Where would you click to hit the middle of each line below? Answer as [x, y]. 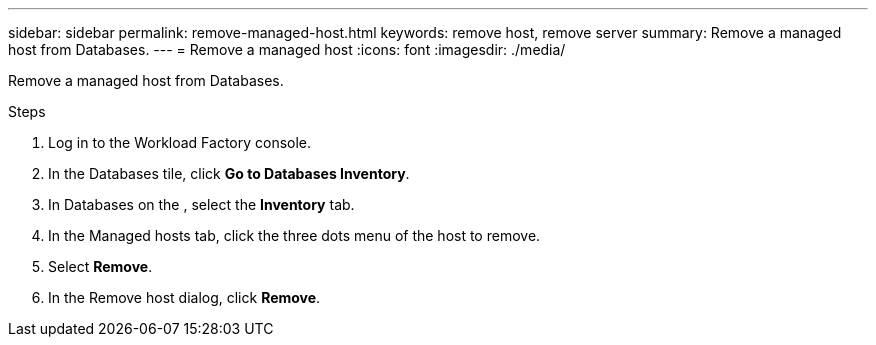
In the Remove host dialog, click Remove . [184, 297]
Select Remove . [100, 266]
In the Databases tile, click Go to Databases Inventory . [229, 173]
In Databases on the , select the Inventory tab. [201, 204]
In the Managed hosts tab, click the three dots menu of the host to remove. [294, 235]
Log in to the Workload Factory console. [180, 142]
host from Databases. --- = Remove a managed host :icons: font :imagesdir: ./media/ [287, 49]
